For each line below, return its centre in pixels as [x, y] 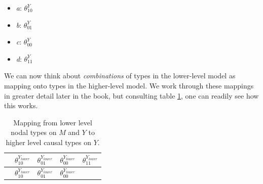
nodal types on [34, 132]
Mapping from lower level [53, 122]
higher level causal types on [49, 142]
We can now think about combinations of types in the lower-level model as [120, 76]
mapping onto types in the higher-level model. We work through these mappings [129, 85]
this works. [21, 105]
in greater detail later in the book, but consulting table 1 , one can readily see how [131, 95]
